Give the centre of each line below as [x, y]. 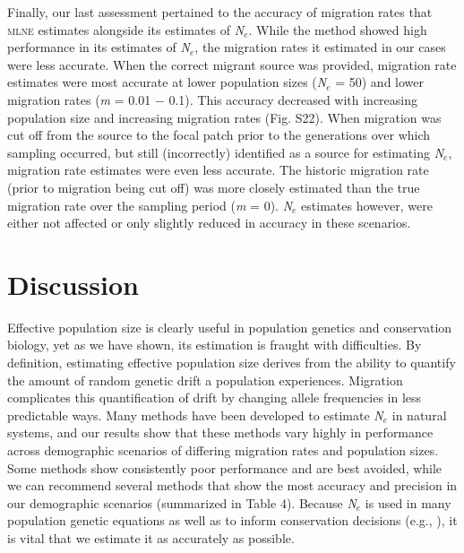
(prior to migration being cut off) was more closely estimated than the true [214, 187]
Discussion [73, 284]
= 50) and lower [380, 82]
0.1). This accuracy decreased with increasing [293, 99]
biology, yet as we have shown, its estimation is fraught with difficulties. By [215, 345]
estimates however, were [367, 205]
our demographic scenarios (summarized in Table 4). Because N [182, 502]
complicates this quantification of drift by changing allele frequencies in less [215, 397]
